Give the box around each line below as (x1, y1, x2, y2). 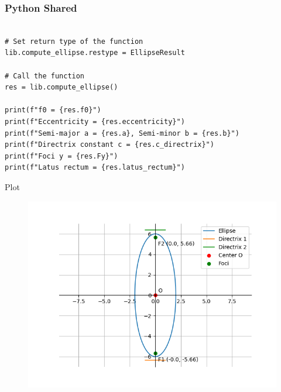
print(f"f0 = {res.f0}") (5, 106, 101, 115)
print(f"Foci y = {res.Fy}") (5, 152, 118, 160)
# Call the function (5, 71, 85, 80)
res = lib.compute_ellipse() (5, 83, 118, 92)
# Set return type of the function (5, 37, 143, 46)
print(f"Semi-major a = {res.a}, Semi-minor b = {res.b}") (5, 129, 239, 137)
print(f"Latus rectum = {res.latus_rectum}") (5, 163, 185, 172)
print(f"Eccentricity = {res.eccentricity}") (5, 117, 185, 126)
